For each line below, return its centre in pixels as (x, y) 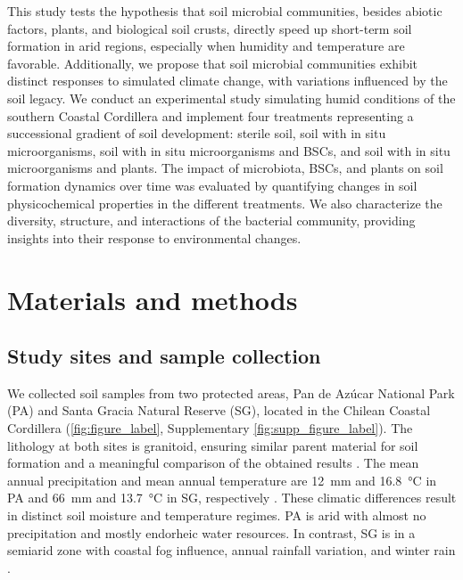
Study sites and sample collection (164, 356)
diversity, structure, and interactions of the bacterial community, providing (211, 221)
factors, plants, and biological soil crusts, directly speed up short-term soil (210, 28)
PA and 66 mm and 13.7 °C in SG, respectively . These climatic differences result (232, 498)
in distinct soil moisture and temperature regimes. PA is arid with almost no (217, 515)
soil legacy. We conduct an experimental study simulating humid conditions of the (231, 98)
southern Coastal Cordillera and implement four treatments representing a (211, 115)
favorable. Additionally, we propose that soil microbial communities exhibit (213, 63)
